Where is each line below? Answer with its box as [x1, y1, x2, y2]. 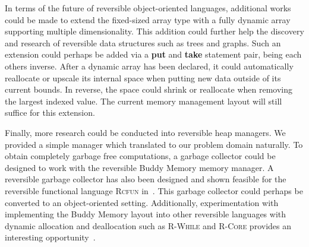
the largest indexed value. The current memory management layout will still [5, 94, 282, 107]
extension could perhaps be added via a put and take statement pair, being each [5, 48, 302, 61]
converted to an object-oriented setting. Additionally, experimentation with [5, 196, 279, 208]
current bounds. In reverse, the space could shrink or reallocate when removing [5, 83, 293, 96]
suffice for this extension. [5, 106, 95, 119]
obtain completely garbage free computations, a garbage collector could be [5, 150, 276, 162]
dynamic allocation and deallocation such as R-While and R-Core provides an [5, 219, 291, 232]
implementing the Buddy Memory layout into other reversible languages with [5, 208, 286, 220]
